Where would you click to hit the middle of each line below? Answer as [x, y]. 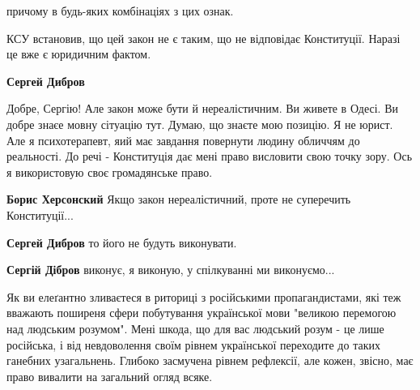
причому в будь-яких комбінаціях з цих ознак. [120, 11]
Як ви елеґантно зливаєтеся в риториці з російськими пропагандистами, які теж [204, 296]
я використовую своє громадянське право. [110, 171]
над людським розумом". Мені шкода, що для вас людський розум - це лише [195, 328]
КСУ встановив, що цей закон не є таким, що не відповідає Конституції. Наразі [204, 38]
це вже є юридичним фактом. [79, 54]
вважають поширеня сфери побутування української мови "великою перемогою [202, 313]
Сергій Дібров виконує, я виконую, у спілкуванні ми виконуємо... [171, 270]
